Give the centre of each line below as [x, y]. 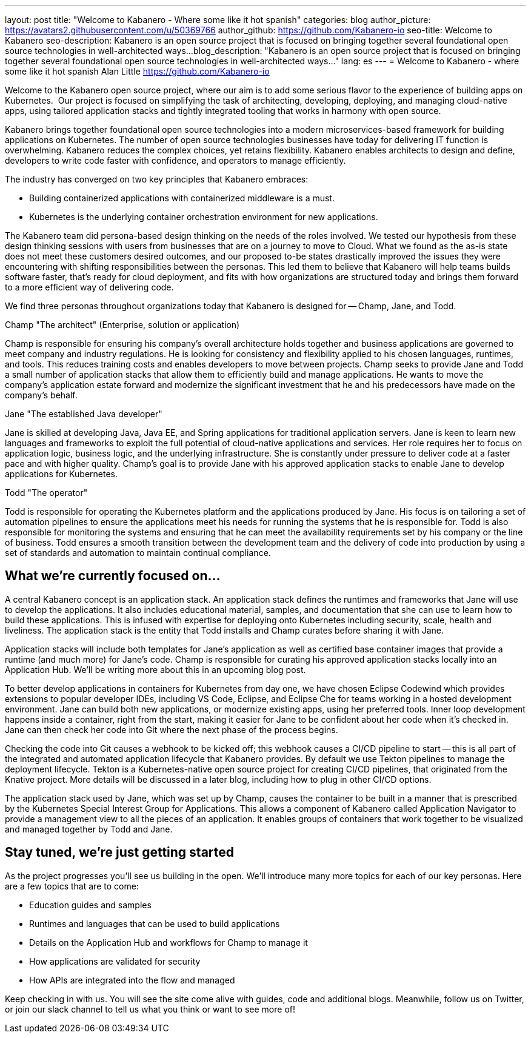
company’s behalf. [41, 395]
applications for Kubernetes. [62, 474]
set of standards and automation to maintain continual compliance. [138, 553]
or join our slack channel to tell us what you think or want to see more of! [150, 1009]
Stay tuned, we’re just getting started [120, 852]
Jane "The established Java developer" [84, 414]
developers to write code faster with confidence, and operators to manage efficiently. [175, 160]
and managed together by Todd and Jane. [89, 829]
